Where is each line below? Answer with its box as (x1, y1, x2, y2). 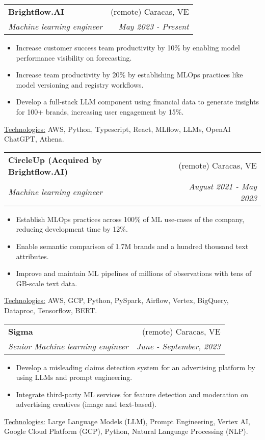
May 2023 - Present (118, 20, 189, 32)
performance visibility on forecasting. (16, 52, 132, 63)
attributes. (16, 251, 49, 261)
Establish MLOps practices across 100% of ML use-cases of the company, (16, 213, 245, 224)
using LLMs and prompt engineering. (16, 372, 132, 382)
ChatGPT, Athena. (4, 133, 64, 144)
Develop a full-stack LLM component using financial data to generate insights (16, 96, 259, 107)
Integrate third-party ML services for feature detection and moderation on (16, 389, 249, 399)
